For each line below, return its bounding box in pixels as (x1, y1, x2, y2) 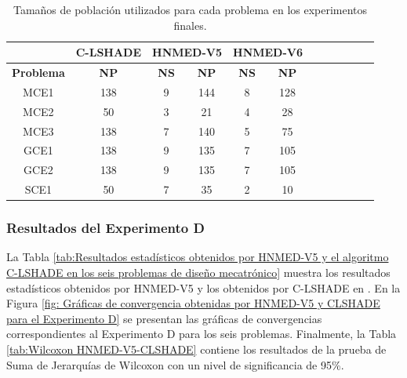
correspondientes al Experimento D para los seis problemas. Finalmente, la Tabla (6, 325, 397, 342)
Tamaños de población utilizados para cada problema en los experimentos (13, 2, 368, 17)
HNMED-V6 (233, 44, 303, 60)
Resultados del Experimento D (6, 218, 205, 238)
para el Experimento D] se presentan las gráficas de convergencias (6, 310, 322, 326)
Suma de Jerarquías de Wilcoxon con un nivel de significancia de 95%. (6, 356, 344, 373)
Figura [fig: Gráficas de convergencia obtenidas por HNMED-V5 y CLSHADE (6, 295, 380, 311)
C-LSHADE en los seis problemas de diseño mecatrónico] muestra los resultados (6, 264, 391, 280)
